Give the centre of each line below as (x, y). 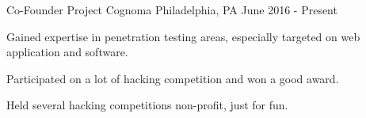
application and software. (67, 52)
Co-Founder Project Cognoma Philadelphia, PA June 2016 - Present (172, 10)
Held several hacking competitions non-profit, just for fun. (147, 105)
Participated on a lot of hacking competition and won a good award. (173, 78)
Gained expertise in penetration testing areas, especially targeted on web (183, 36)
